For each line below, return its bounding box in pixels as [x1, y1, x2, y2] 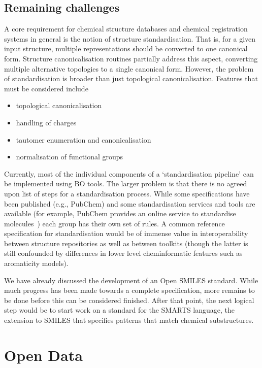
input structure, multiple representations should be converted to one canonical [4, 43, 248, 54]
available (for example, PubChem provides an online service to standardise [4, 208, 236, 219]
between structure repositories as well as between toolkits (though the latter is [4, 238, 248, 248]
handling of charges [16, 117, 77, 127]
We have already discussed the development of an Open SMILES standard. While [4, 275, 258, 285]
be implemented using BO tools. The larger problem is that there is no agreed [4, 178, 247, 189]
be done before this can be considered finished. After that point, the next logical [4, 294, 254, 305]
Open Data [4, 344, 83, 365]
